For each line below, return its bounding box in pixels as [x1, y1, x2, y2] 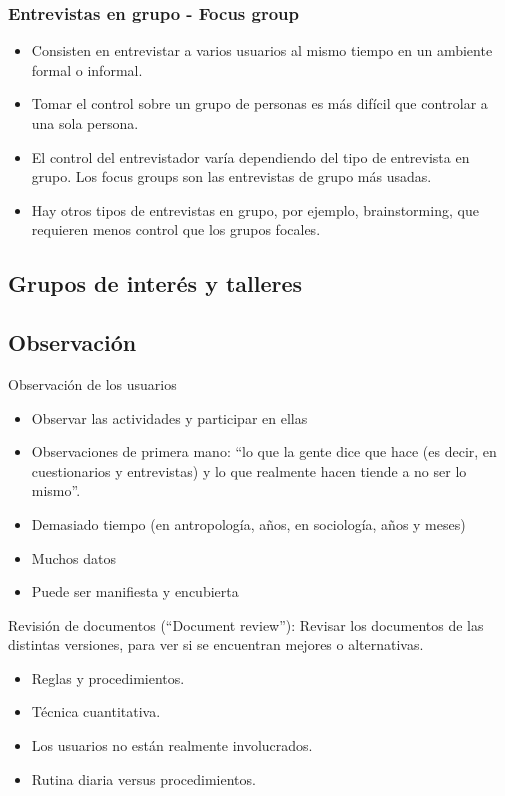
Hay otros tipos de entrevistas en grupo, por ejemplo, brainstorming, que [31, 199, 479, 220]
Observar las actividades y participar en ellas [31, 407, 308, 428]
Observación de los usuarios [8, 373, 177, 394]
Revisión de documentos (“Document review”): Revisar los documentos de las [8, 614, 484, 635]
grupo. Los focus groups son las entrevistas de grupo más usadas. [31, 166, 432, 187]
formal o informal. [31, 59, 143, 80]
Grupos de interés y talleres [8, 268, 303, 299]
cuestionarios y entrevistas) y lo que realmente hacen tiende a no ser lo [31, 460, 467, 481]
